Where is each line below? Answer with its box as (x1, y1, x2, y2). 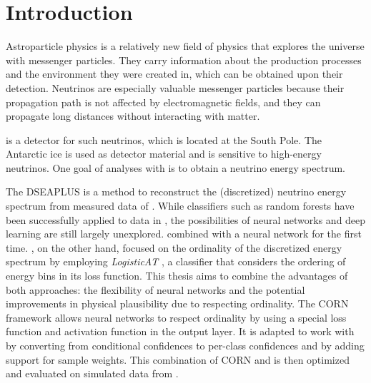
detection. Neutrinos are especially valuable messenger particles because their (6, 80, 345, 95)
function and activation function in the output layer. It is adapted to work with (6, 324, 355, 339)
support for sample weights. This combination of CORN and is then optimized (6, 352, 350, 367)
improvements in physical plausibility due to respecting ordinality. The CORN (6, 296, 349, 311)
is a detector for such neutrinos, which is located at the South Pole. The (6, 132, 322, 147)
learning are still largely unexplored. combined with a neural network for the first (6, 226, 362, 241)
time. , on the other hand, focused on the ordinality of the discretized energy (6, 240, 342, 255)
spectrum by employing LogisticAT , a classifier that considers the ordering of (6, 254, 346, 269)
